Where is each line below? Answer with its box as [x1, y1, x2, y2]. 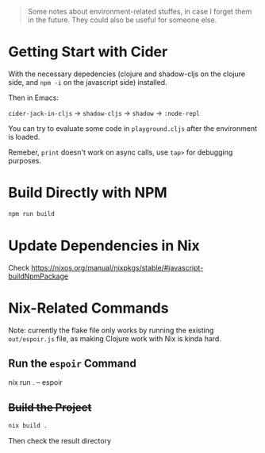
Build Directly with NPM [8, 184, 168, 202]
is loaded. [8, 132, 40, 141]
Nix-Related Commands [8, 299, 169, 317]
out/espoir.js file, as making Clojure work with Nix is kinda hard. [8, 333, 222, 344]
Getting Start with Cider [8, 43, 168, 61]
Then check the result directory [8, 436, 112, 446]
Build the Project [8, 401, 92, 414]
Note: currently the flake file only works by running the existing [8, 325, 214, 335]
